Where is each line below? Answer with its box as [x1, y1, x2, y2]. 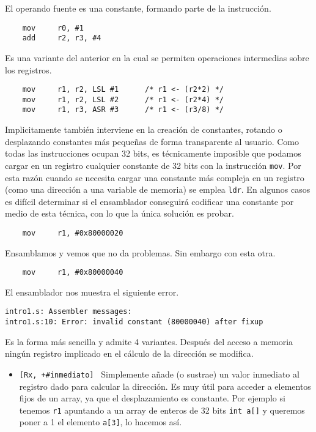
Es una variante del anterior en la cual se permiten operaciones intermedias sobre [5, 51, 309, 64]
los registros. [5, 63, 52, 76]
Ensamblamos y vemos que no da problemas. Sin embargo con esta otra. [5, 246, 276, 259]
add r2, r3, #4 [22, 34, 101, 43]
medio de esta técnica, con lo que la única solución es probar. [5, 207, 234, 220]
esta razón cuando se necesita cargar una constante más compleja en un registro [5, 171, 304, 184]
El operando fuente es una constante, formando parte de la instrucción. [5, 2, 271, 14]
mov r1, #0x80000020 [22, 228, 123, 237]
